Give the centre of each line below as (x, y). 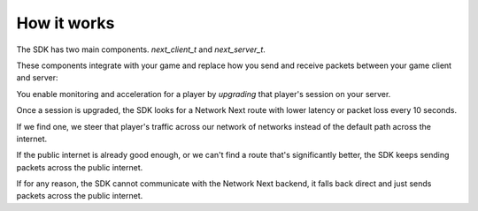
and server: (37, 78)
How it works (66, 23)
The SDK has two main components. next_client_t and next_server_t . (141, 49)
